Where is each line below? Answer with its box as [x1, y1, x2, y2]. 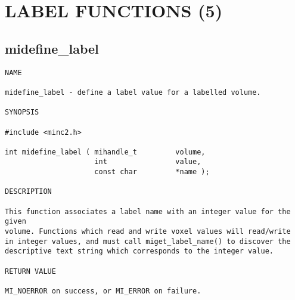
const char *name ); [94, 168, 210, 177]
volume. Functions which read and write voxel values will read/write [5, 227, 291, 236]
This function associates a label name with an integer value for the [5, 207, 291, 216]
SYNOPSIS [5, 108, 39, 117]
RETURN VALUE [5, 267, 56, 276]
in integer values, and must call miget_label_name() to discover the [5, 237, 291, 246]
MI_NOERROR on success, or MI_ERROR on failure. [5, 287, 201, 296]
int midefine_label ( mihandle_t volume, [5, 147, 206, 156]
